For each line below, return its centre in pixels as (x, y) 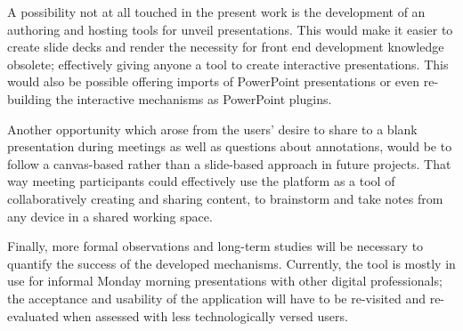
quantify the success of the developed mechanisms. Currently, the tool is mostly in (231, 263)
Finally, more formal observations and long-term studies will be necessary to (215, 246)
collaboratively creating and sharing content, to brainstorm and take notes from (225, 198)
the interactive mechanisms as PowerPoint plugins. (194, 98)
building (29, 98)
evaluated (33, 315)
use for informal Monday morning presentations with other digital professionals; (225, 281)
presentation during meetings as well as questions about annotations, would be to (230, 146)
